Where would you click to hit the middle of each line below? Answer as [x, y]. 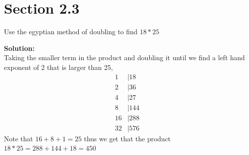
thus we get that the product [127, 138]
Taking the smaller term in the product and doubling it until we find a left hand [124, 57]
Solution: [19, 48]
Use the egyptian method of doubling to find [71, 32]
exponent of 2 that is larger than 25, [58, 67]
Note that [19, 138]
